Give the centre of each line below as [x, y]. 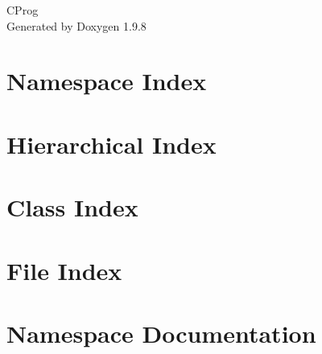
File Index [64, 270]
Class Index [72, 207]
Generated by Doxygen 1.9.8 [76, 25]
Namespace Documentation [161, 333]
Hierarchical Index [111, 144]
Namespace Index [107, 81]
